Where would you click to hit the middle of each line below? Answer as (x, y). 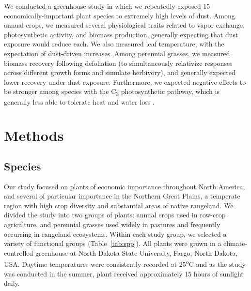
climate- (235, 243)
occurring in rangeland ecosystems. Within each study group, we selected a (115, 234)
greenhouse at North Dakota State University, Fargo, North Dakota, (136, 253)
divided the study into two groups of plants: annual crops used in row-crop (115, 215)
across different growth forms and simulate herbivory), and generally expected (120, 72)
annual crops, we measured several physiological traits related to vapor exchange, (124, 25)
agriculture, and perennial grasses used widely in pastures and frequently (112, 224)
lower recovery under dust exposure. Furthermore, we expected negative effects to (125, 82)
